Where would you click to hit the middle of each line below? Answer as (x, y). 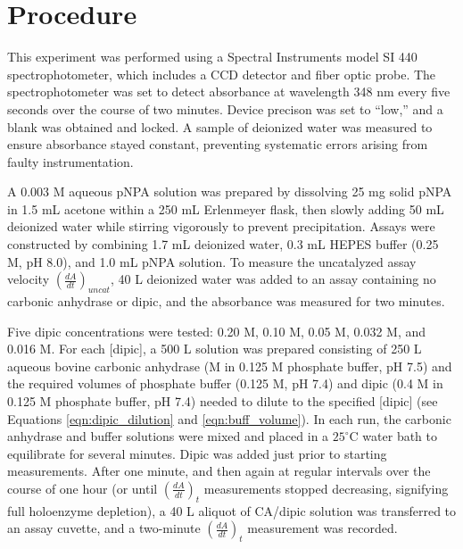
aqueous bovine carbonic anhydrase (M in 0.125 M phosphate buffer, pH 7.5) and (230, 366)
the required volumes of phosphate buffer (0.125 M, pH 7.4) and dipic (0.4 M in (225, 383)
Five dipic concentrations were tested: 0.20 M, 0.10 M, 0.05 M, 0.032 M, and (217, 331)
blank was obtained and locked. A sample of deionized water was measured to (220, 126)
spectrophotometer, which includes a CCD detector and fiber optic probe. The (222, 74)
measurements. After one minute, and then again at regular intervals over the (219, 471)
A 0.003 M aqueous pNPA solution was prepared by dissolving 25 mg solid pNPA (230, 191)
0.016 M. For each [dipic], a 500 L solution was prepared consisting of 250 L (215, 349)
